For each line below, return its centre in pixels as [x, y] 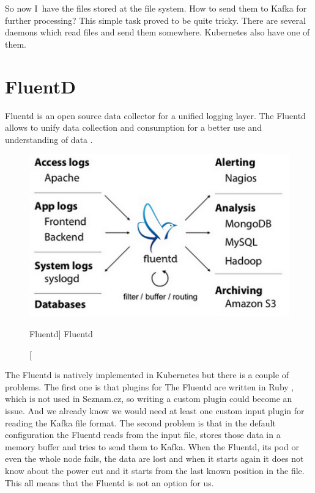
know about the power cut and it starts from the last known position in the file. [155, 470]
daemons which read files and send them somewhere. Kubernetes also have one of [157, 32]
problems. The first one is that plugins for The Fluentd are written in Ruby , [150, 386]
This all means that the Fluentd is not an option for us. [109, 482]
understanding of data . [49, 139]
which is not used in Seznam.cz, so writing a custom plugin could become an [149, 399]
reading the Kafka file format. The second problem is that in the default [140, 422]
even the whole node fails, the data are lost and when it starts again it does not [154, 458]
